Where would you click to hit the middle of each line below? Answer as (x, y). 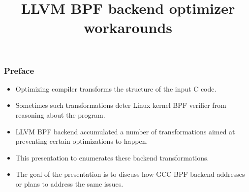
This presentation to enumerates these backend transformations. (112, 157)
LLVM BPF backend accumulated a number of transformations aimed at (125, 131)
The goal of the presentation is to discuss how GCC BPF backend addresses (130, 174)
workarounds (128, 27)
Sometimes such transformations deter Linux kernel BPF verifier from (121, 105)
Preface (19, 70)
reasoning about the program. (60, 115)
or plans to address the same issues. (69, 184)
